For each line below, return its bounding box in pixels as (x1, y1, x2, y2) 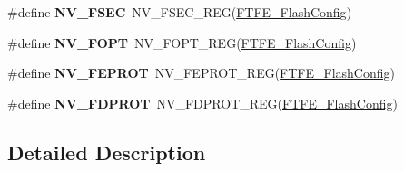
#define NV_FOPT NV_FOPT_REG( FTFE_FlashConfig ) (7, 33, 357, 52)
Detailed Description (7, 138, 206, 166)
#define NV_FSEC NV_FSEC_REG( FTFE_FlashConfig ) (7, 3, 352, 21)
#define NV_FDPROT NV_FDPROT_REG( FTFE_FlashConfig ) (7, 93, 398, 112)
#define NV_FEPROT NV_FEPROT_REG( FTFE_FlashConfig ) (7, 63, 395, 82)
